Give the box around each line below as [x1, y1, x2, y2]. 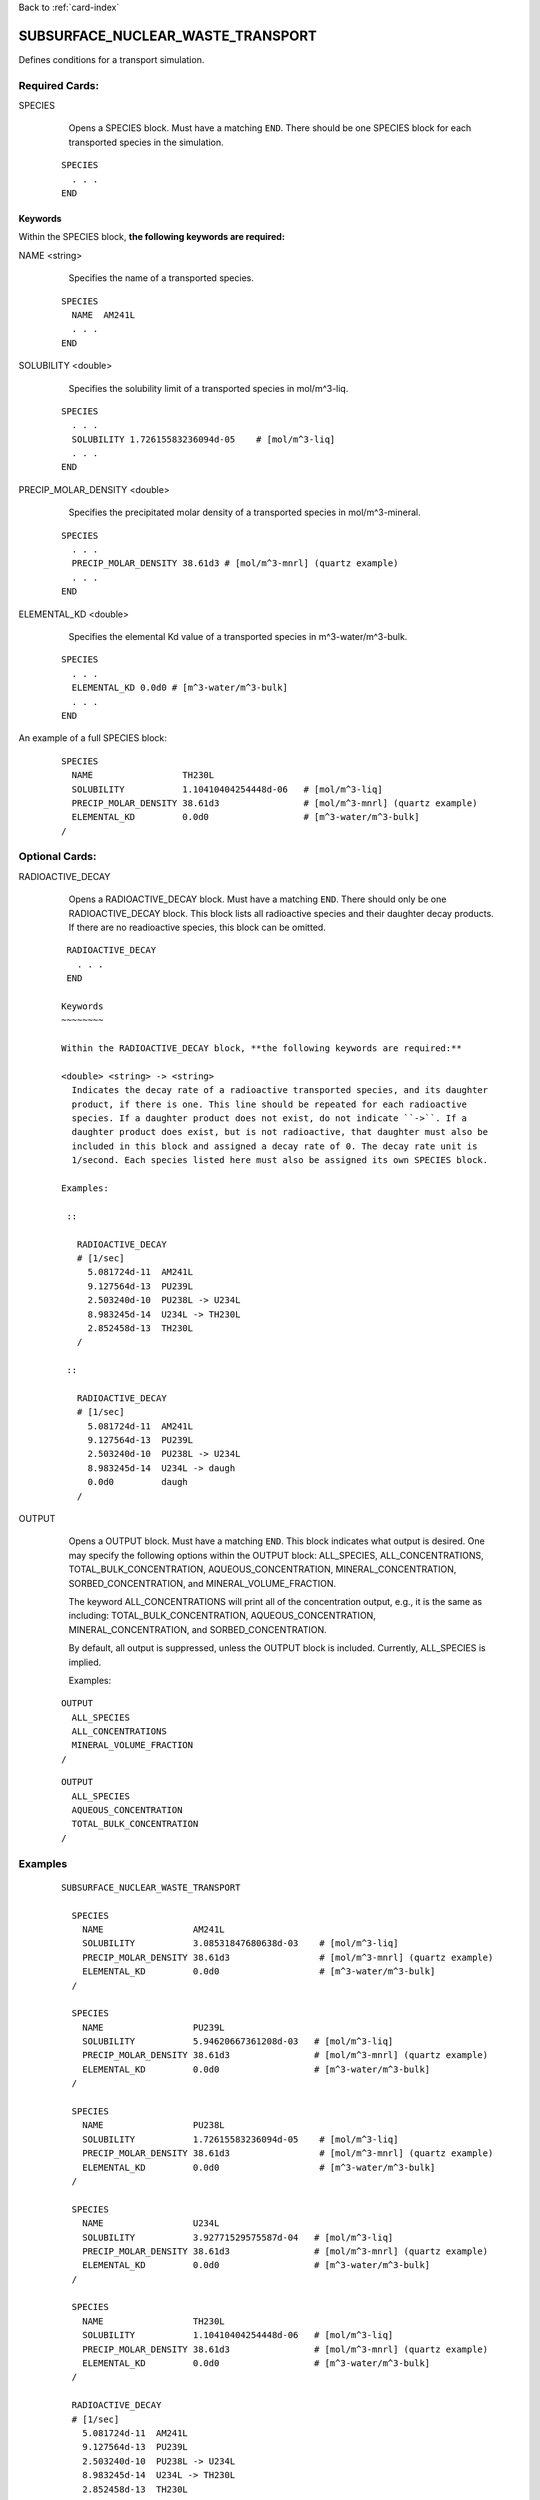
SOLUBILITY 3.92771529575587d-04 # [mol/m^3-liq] [81, 2231, 394, 2243]
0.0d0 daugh [87, 1476, 189, 1488]
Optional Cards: [18, 850, 97, 864]
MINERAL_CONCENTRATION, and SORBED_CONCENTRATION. [68, 1623, 327, 1635]
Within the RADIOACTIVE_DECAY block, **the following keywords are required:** [61, 1043, 462, 1054]
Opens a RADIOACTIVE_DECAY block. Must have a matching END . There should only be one [68, 893, 447, 905]
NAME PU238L [81, 2120, 225, 2131]
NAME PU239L [81, 2021, 225, 2033]
